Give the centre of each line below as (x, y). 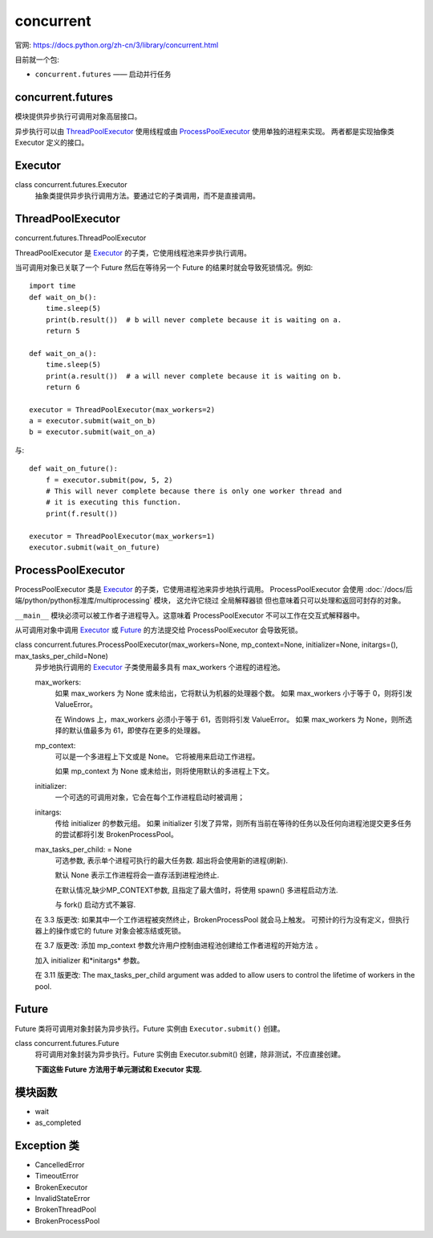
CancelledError (60, 1164)
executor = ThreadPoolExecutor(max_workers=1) (122, 536)
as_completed (58, 1122)
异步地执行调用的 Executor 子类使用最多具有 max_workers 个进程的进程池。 (160, 668)
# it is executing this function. (113, 503)
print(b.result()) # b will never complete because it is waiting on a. (194, 320)
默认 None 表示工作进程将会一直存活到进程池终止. (137, 875)
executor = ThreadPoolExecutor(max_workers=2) (122, 409)
